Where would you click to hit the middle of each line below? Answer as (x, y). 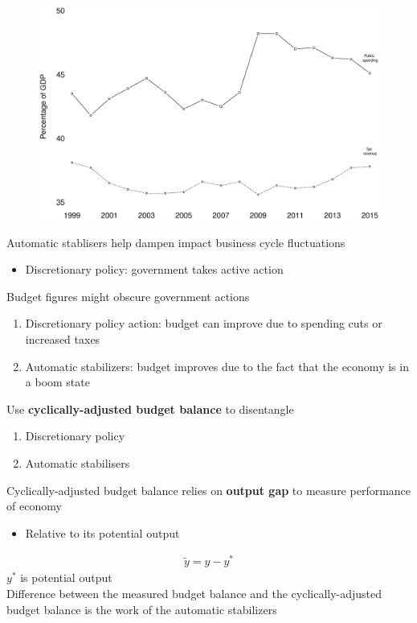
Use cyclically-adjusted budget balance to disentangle (150, 408)
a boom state (57, 382)
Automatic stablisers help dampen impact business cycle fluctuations (176, 242)
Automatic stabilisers (78, 462)
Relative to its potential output (102, 532)
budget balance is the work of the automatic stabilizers (142, 609)
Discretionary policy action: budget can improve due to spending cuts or (204, 323)
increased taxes (63, 338)
